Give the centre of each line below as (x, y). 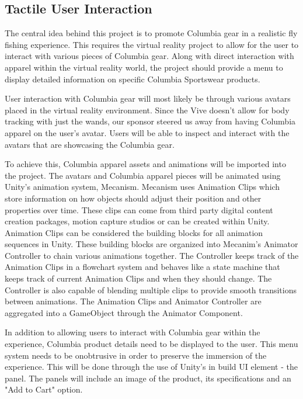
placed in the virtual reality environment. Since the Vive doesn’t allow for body (147, 110)
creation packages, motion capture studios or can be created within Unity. (137, 221)
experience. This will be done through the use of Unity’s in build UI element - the (151, 367)
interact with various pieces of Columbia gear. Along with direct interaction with (149, 56)
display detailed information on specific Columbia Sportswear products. (133, 79)
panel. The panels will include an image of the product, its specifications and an (148, 378)
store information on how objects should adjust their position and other (133, 198)
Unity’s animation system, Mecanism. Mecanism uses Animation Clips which (142, 187)
